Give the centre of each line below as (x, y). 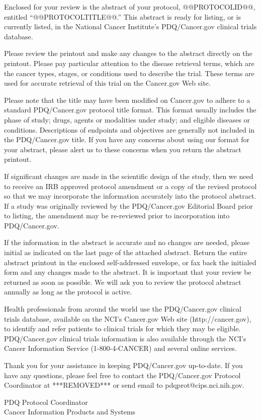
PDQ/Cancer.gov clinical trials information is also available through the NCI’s (125, 338)
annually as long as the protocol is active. (68, 292)
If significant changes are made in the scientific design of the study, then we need (129, 176)
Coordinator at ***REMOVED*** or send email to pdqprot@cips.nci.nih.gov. (124, 385)
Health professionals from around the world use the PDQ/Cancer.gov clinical (123, 309)
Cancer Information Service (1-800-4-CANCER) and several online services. (120, 348)
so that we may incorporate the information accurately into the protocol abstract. (130, 196)
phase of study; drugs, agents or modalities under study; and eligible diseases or (127, 119)
